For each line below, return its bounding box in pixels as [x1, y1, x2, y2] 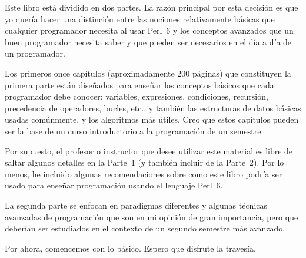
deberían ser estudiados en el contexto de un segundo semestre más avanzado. [5, 222, 285, 234]
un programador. [5, 47, 65, 59]
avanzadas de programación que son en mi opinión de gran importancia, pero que [5, 210, 298, 223]
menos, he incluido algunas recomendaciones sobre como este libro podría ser [5, 167, 282, 180]
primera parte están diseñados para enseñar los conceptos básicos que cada [5, 78, 274, 91]
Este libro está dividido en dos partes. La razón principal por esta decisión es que [5, 1, 298, 13]
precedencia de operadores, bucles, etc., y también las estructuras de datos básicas [5, 101, 301, 114]
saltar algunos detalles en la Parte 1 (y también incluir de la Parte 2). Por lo [5, 156, 284, 168]
